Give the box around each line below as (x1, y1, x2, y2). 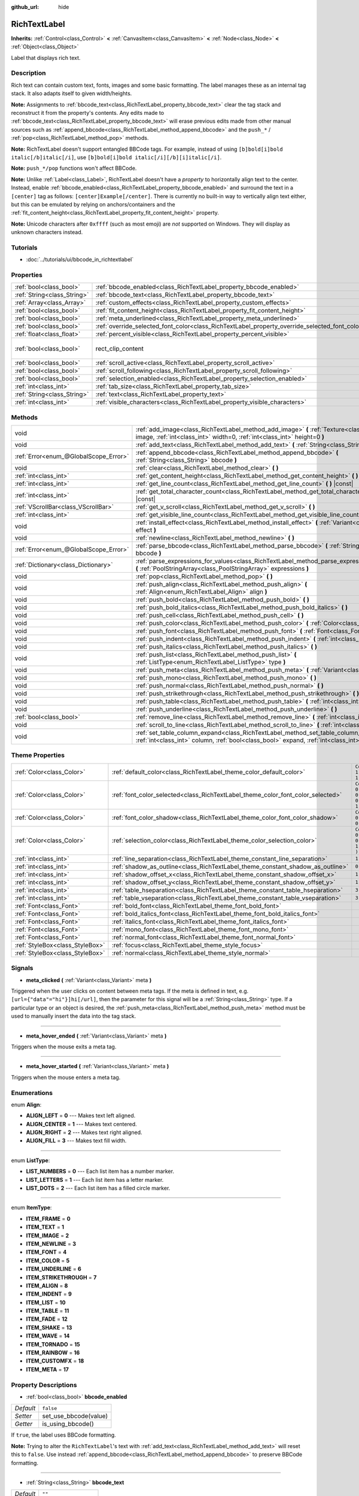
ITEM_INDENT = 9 (26, 1290, 72, 1298)
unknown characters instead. (11, 229, 83, 236)
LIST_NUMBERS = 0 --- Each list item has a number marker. (26, 1167, 175, 1175)
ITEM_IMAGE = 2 (26, 1232, 69, 1239)
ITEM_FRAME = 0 (26, 1215, 71, 1222)
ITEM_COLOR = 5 (26, 1257, 70, 1264)
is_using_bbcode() (42, 1420, 94, 1428)
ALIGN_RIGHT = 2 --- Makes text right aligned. (26, 1129, 143, 1136)
